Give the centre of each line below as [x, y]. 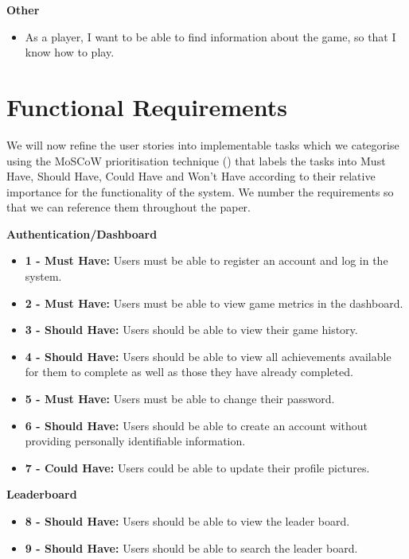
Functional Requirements [147, 106]
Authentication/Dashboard [82, 233]
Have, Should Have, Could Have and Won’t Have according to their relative [191, 176]
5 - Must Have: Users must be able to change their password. [180, 399]
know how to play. [70, 52]
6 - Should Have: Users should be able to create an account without [197, 425]
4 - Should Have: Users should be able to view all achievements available [208, 356]
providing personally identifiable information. [135, 441]
